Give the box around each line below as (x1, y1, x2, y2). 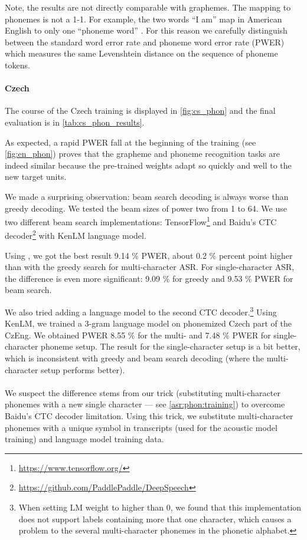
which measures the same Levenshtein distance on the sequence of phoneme (5, 47, 278, 60)
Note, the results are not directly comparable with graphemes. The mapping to (5, 1, 291, 13)
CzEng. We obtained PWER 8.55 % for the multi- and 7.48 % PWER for (5, 328, 271, 341)
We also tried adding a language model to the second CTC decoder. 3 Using (5, 304, 277, 318)
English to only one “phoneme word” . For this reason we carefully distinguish (5, 24, 288, 37)
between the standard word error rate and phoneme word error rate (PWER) (5, 35, 285, 48)
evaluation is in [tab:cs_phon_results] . (5, 116, 145, 128)
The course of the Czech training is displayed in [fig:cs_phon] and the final (5, 104, 276, 117)
